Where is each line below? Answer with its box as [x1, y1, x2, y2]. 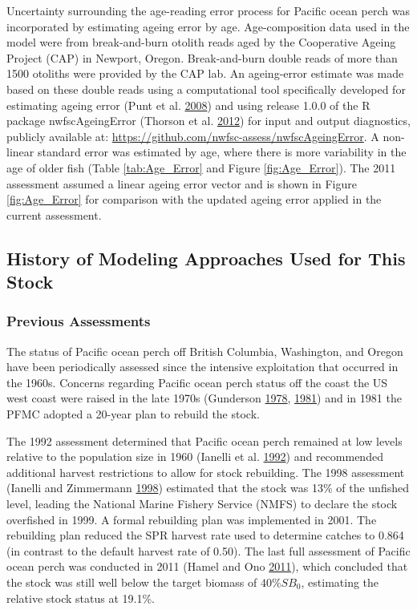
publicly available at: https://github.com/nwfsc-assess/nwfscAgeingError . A [6, 127, 379, 144]
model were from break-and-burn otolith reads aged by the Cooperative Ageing [6, 34, 396, 50]
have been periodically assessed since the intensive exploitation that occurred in [6, 358, 399, 375]
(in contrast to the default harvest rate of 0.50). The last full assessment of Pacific [6, 542, 411, 559]
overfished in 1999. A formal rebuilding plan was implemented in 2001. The [6, 511, 377, 527]
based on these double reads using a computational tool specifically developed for [6, 80, 406, 97]
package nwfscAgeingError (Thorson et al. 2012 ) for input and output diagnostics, [6, 112, 411, 129]
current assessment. [6, 206, 102, 223]
